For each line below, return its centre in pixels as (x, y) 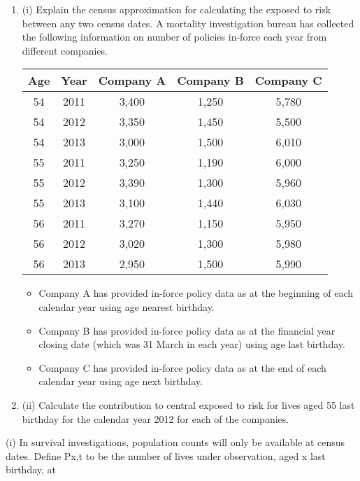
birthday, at (31, 469)
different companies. (65, 50)
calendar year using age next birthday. (121, 381)
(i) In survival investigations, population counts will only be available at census (175, 442)
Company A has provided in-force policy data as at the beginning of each (196, 293)
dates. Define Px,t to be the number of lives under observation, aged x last (166, 455)
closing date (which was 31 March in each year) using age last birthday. (192, 344)
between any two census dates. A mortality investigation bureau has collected (188, 23)
